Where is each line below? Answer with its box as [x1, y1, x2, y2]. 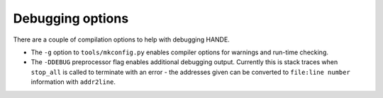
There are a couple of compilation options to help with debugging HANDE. [13, 35, 230, 44]
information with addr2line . [30, 78, 116, 86]
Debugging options [13, 11, 129, 26]
